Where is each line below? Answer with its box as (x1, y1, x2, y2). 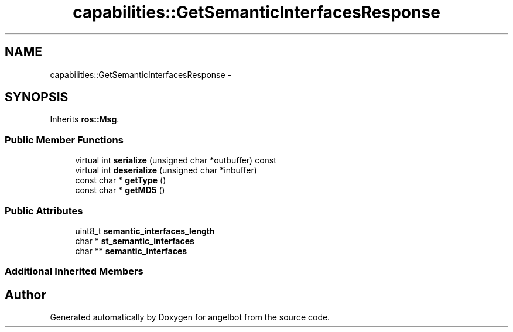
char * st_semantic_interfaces (75, 235, 194, 246)
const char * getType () (75, 175, 166, 186)
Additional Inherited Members (5, 265, 143, 278)
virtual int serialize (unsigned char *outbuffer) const (75, 155, 276, 166)
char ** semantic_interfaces (75, 245, 187, 256)
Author (5, 287, 46, 302)
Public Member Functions (5, 134, 124, 146)
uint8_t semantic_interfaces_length (75, 225, 215, 236)
